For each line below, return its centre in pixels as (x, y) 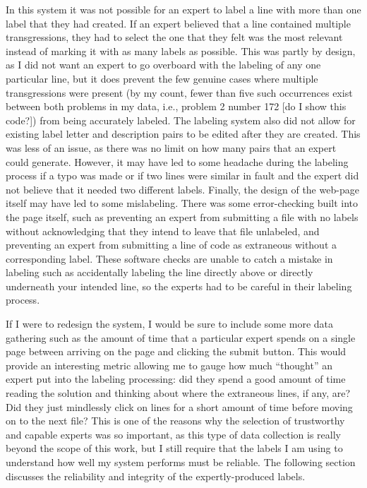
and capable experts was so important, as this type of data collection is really (174, 434)
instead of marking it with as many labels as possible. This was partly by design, (181, 50)
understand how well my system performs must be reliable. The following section (181, 462)
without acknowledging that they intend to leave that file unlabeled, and (163, 231)
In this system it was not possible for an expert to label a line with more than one (183, 9)
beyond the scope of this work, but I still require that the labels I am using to (174, 448)
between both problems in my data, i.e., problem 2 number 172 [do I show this (176, 106)
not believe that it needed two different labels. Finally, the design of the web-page (182, 189)
